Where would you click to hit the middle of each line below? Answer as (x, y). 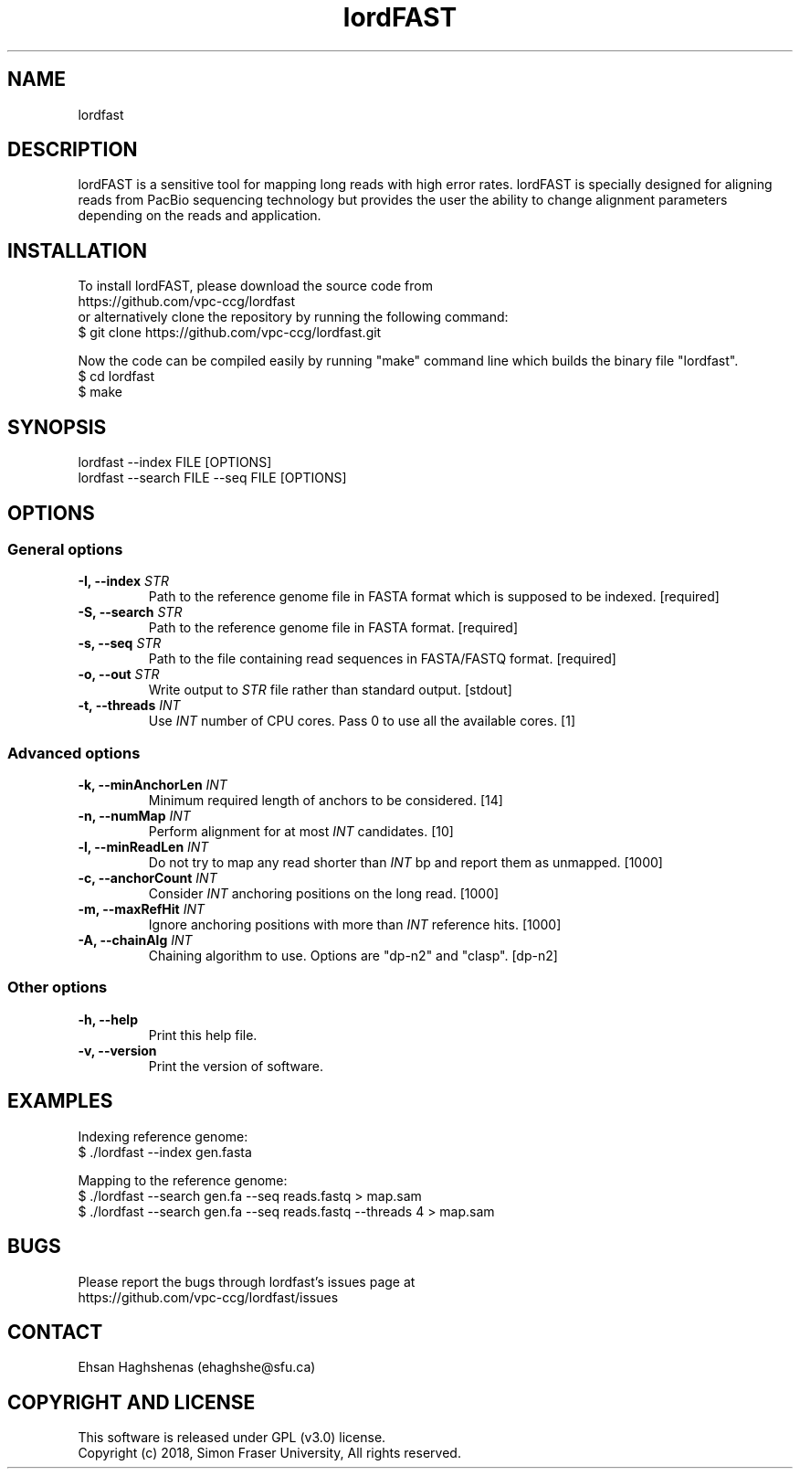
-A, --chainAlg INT (135, 940)
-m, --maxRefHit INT (142, 909)
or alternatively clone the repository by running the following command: (293, 317)
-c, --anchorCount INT (147, 878)
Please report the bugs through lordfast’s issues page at (247, 1281)
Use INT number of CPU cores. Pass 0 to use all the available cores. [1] (362, 721)
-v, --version (117, 1050)
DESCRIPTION (73, 150)
